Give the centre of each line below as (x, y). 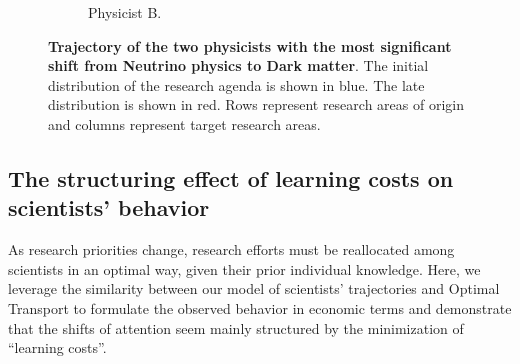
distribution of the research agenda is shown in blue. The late (236, 84)
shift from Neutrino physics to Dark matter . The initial (238, 65)
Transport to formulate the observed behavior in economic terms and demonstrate (260, 307)
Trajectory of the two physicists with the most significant (250, 45)
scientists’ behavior (109, 207)
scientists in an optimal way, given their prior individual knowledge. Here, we (244, 268)
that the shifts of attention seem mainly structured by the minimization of (236, 327)
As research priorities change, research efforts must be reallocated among (231, 249)
